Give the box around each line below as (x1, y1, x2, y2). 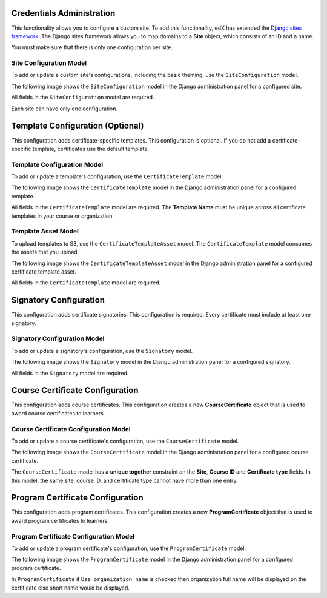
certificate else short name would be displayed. (11, 584, 130, 591)
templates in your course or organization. (11, 212, 114, 220)
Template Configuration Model (11, 160, 104, 169)
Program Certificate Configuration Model (11, 532, 135, 540)
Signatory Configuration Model (11, 334, 105, 343)
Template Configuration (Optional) (11, 121, 144, 131)
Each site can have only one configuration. (11, 105, 118, 112)
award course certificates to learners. (11, 409, 105, 417)
